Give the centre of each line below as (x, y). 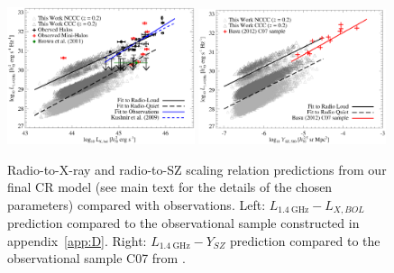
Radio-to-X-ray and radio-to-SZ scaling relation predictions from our (197, 169)
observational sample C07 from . (96, 258)
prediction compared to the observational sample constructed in (183, 223)
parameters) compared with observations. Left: (137, 204)
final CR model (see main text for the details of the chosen (170, 187)
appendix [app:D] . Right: (77, 240)
